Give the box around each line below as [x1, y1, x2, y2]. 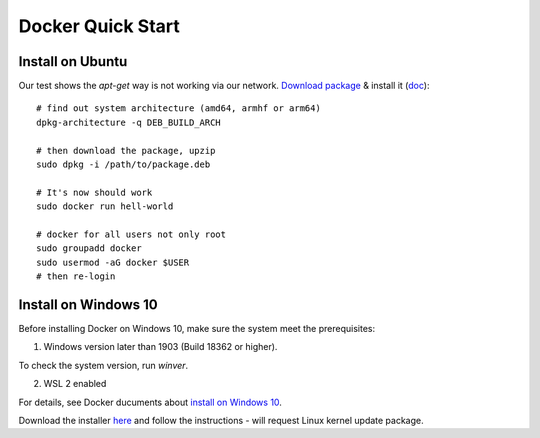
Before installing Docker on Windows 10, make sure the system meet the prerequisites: [18, 323, 375, 335]
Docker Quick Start [18, 15, 180, 37]
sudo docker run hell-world [36, 201, 174, 212]
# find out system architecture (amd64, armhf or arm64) [36, 103, 322, 114]
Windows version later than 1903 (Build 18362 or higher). [43, 341, 278, 353]
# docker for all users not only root [36, 228, 227, 240]
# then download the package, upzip [36, 145, 216, 156]
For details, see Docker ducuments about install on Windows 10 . [18, 396, 282, 408]
